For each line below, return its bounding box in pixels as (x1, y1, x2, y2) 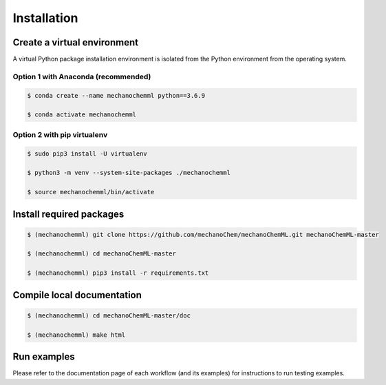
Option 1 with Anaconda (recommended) (12, 72, 151, 81)
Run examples (12, 351, 75, 363)
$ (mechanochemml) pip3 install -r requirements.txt (27, 269, 209, 277)
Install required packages (12, 208, 125, 220)
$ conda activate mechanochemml (27, 111, 137, 118)
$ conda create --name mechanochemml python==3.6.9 (27, 92, 206, 99)
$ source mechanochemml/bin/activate (27, 188, 155, 196)
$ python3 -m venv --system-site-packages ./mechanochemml (27, 169, 230, 177)
